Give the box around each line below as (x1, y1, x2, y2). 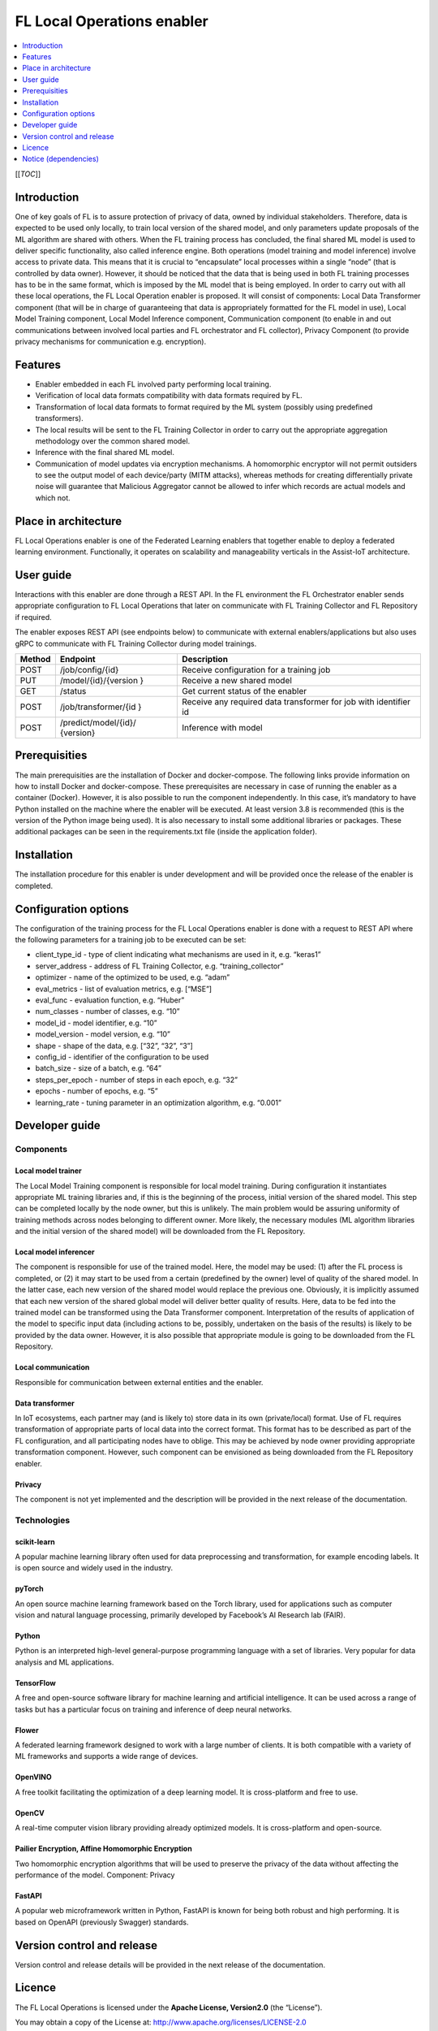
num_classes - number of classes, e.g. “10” (35, 1007, 180, 1016)
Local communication (15, 1362, 90, 1372)
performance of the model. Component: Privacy (15, 1869, 175, 1880)
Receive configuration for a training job (181, 665, 331, 676)
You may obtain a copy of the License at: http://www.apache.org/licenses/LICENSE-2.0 (15, 2017, 307, 2027)
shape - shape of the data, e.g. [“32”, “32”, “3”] (35, 1041, 194, 1050)
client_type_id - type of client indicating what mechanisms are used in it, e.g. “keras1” (35, 950, 321, 959)
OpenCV (15, 1808, 45, 1817)
